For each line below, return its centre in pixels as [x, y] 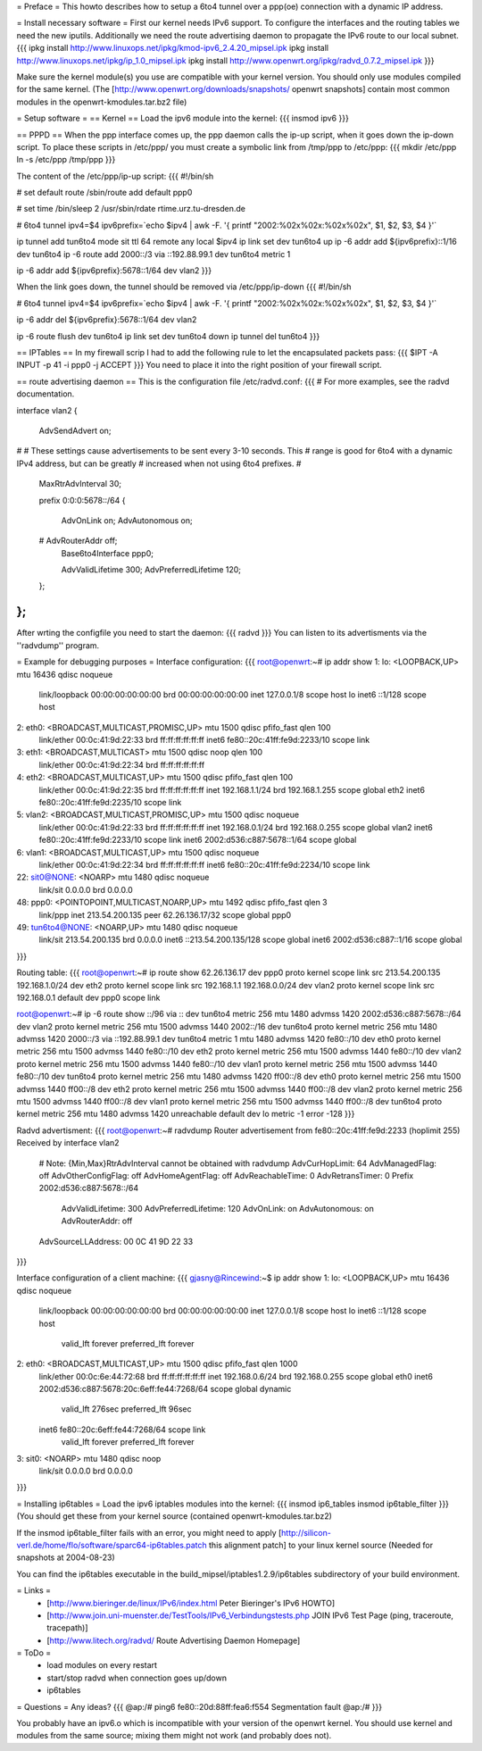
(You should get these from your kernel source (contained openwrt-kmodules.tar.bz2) [174, 1516]
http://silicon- [307, 1532]
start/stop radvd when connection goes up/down [137, 1678]
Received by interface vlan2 [68, 1143]
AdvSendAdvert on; [75, 430]
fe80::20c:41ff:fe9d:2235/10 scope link [110, 803]
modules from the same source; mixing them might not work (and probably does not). [174, 1736]
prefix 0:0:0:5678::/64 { [82, 500]
